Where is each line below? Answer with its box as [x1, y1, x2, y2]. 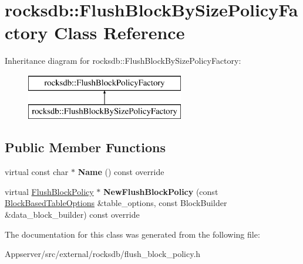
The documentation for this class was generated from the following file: [5, 228, 260, 240]
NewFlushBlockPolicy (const [103, 185, 218, 197]
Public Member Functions [5, 138, 166, 156]
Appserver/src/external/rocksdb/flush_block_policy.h [5, 248, 201, 260]
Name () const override [78, 166, 164, 178]
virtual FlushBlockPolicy [5, 185, 94, 197]
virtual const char [5, 166, 69, 178]
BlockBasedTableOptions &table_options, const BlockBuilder [5, 197, 227, 209]
